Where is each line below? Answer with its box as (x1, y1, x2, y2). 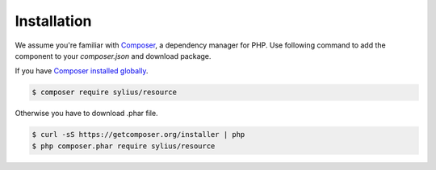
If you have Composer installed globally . (15, 66, 149, 76)
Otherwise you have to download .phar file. (15, 109, 158, 118)
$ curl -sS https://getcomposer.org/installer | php (31, 130, 245, 139)
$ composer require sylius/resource (31, 88, 178, 97)
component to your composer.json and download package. (15, 51, 212, 60)
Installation (15, 12, 92, 30)
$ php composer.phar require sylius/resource (31, 141, 216, 151)
